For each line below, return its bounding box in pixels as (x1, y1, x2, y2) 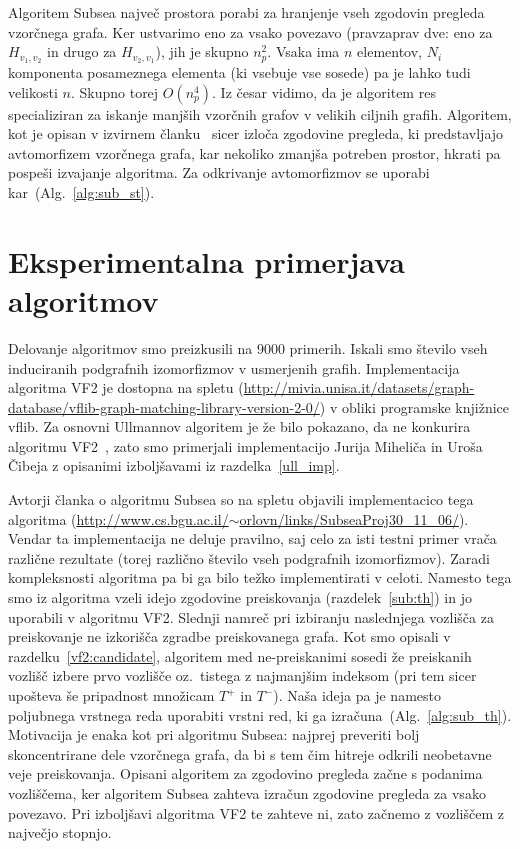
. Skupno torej (70, 81, 159, 102)
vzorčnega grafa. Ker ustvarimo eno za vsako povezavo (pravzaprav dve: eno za (8, 21, 493, 42)
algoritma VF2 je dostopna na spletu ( (8, 377, 244, 398)
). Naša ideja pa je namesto (273, 685, 441, 706)
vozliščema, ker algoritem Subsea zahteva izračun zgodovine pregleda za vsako (8, 782, 486, 803)
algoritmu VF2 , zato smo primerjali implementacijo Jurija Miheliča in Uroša (8, 435, 483, 456)
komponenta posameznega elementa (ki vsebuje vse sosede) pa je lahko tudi (8, 62, 471, 83)
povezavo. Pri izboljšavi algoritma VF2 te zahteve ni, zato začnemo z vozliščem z (8, 802, 504, 823)
